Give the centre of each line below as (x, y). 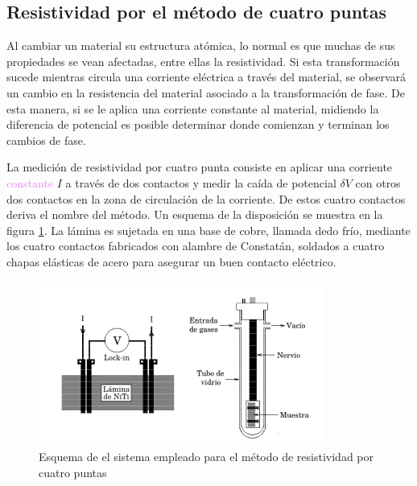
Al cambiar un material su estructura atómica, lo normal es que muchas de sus (201, 45)
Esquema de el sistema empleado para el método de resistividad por (206, 457)
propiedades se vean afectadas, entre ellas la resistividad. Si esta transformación (203, 61)
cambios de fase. (46, 140)
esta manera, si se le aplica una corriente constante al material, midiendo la (193, 108)
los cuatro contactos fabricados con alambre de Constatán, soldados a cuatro (196, 246)
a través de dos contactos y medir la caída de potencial (201, 182)
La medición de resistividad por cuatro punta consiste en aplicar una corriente (200, 167)
